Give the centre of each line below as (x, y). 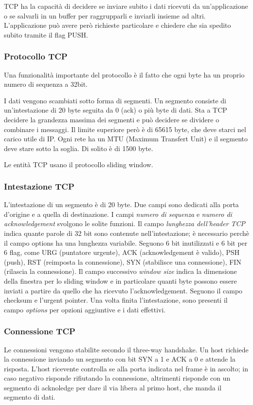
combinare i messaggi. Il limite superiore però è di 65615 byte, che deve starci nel (125, 129)
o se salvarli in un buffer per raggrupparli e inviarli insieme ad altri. (105, 15)
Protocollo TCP (36, 56)
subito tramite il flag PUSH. (46, 34)
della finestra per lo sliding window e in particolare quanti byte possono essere (120, 280)
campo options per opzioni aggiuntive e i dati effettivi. (85, 309)
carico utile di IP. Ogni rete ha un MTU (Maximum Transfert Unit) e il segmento (126, 139)
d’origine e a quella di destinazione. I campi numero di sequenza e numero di (118, 214)
